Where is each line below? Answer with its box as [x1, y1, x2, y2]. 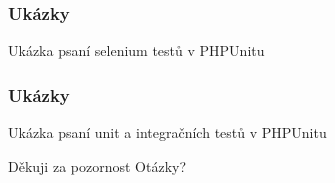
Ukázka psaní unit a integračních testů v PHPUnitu [8, 122, 327, 143]
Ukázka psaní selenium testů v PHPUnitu [8, 40, 265, 61]
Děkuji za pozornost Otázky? [8, 155, 187, 176]
